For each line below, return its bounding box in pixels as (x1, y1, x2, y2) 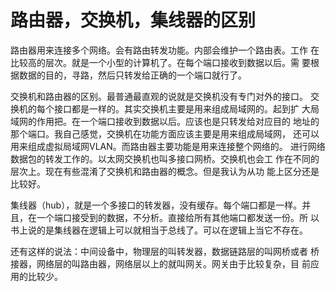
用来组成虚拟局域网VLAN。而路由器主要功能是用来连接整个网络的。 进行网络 (10, 140, 326, 152)
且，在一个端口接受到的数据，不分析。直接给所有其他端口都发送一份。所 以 (10, 211, 320, 223)
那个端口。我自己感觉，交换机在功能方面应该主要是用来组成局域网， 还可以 (10, 127, 320, 140)
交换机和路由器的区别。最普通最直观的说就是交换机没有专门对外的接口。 (10, 90, 308, 102)
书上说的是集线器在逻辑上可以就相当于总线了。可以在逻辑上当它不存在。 (10, 224, 308, 236)
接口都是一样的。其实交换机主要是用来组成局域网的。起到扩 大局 (53, 102, 320, 115)
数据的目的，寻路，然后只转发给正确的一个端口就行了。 (18, 69, 247, 81)
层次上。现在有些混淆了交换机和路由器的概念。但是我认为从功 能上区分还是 (10, 165, 320, 177)
